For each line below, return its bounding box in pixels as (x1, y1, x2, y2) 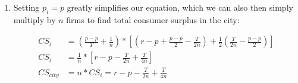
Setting (13, 1, 40, 13)
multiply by (13, 13, 56, 25)
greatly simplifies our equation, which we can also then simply (67, 1, 293, 13)
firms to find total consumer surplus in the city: (66, 13, 240, 25)
